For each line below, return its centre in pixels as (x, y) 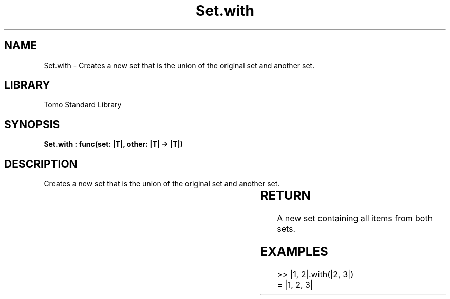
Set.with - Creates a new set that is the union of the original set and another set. (179, 65)
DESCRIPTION (41, 164)
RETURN (285, 196)
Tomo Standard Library (83, 105)
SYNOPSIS (32, 124)
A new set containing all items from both (355, 219)
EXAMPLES (294, 251)
